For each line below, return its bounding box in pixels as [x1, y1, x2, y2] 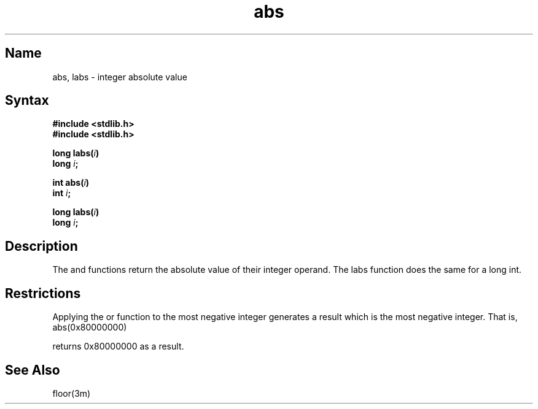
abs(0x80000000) [52, 322, 127, 333]
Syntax [5, 93, 49, 109]
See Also [5, 362, 60, 378]
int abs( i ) [52, 177, 90, 188]
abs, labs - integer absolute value [52, 71, 187, 82]
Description [5, 238, 78, 254]
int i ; [52, 188, 71, 199]
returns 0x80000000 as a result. [52, 341, 184, 352]
